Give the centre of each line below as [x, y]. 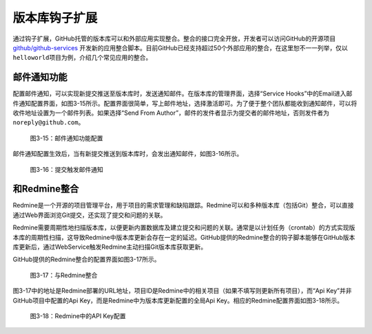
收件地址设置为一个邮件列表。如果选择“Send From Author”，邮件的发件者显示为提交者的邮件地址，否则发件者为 [171, 113]
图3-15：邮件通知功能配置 [66, 138]
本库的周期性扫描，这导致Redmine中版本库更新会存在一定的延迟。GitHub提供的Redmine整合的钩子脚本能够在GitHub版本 [184, 237]
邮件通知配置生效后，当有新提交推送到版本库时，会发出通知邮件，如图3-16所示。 [128, 154]
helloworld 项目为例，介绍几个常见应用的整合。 [82, 58]
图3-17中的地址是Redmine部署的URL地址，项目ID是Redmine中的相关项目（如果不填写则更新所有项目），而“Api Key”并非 [182, 291]
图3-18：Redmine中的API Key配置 [78, 316]
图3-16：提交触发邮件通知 [66, 169]
